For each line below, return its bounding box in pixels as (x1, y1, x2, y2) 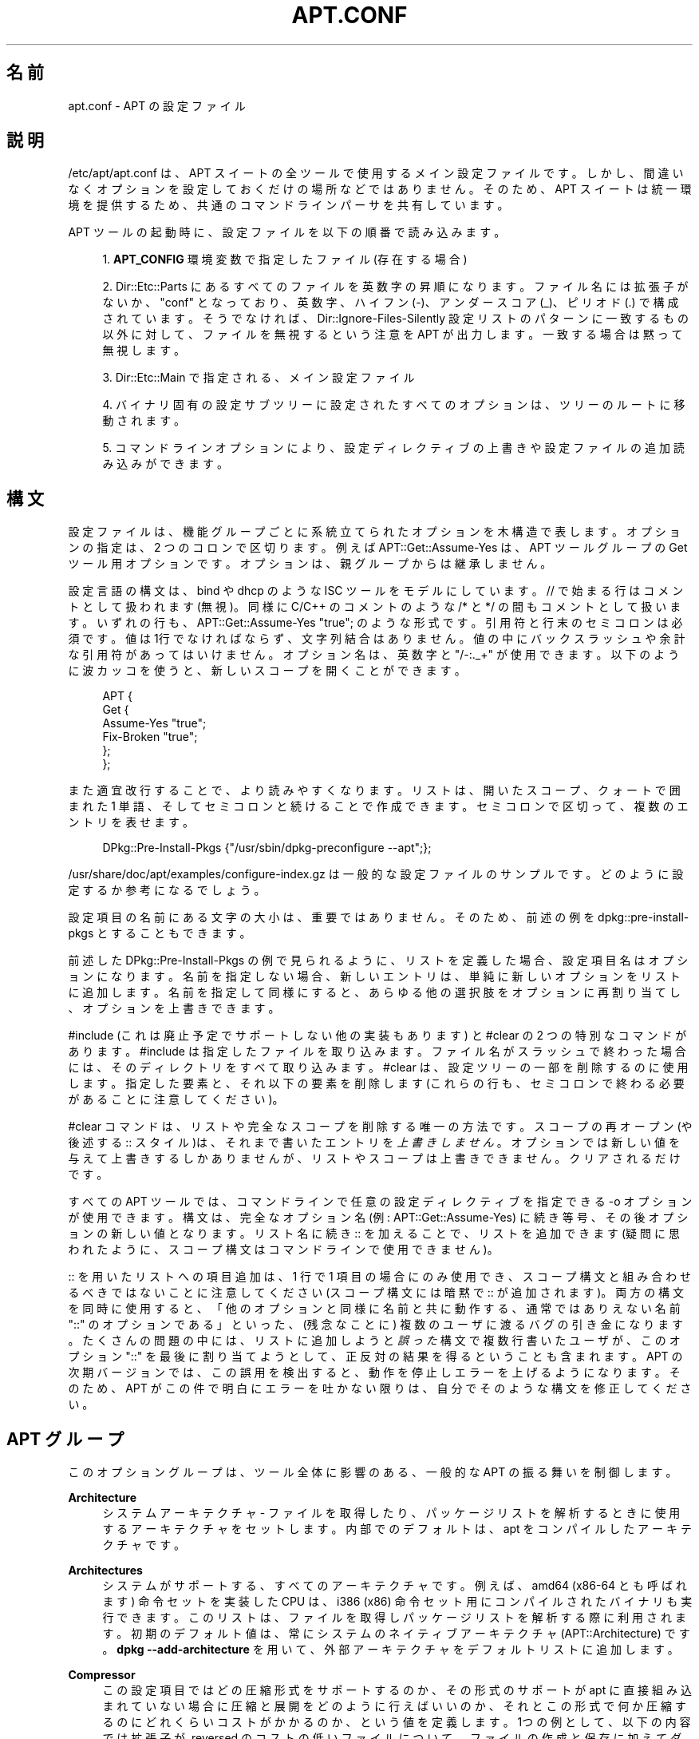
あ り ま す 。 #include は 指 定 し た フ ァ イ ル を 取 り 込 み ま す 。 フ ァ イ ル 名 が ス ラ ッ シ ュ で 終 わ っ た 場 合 (68, 1044, 686, 1059)
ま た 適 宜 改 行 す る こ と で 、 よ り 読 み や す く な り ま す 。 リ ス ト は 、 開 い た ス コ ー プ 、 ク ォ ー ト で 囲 (68, 783, 681, 798)
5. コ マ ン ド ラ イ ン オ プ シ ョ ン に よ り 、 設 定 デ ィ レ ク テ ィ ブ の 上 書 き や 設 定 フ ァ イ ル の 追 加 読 (102, 441, 685, 455)
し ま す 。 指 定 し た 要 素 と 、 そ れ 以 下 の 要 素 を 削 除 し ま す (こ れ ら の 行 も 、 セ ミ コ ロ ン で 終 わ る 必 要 (68, 1076, 685, 1091)
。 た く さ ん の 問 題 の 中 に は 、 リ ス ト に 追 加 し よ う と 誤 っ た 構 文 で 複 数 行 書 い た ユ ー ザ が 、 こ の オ (68, 1333, 681, 1348)
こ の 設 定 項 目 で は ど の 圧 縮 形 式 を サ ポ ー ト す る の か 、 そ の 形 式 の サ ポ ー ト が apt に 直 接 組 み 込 (102, 1683, 692, 1697)
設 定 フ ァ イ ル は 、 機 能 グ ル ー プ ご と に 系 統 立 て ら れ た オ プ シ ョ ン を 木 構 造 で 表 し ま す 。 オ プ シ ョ (68, 525, 681, 539)
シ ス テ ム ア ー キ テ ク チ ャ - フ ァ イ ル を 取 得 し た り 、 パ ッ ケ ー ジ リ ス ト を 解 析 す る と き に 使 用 (102, 1506, 681, 1520)
